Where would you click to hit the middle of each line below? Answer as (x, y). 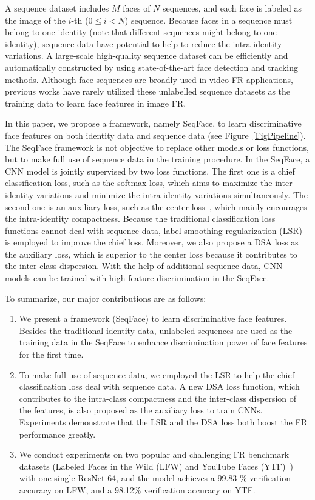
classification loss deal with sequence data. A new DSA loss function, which (159, 386)
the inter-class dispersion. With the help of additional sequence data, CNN (144, 266)
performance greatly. (57, 434)
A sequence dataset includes (57, 8)
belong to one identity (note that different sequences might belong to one (141, 32)
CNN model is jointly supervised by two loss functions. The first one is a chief (150, 171)
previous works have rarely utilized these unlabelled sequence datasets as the (148, 91)
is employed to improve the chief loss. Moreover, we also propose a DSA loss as (152, 242)
